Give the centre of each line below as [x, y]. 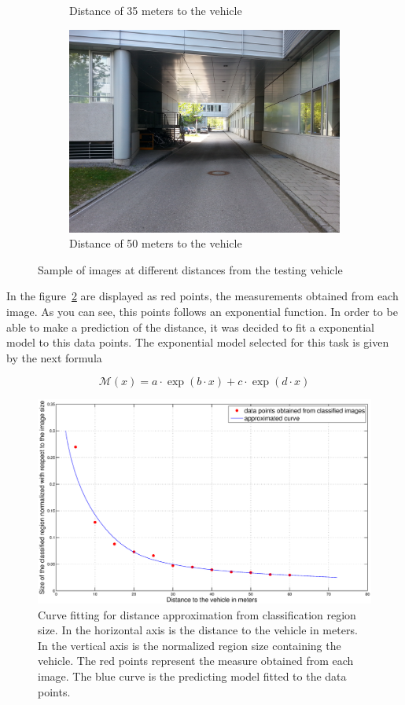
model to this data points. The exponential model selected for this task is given [198, 342]
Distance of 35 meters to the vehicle [156, 10]
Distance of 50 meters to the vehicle [156, 243]
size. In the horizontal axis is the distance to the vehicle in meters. [198, 630]
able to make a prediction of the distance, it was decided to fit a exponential [191, 327]
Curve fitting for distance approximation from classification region [197, 614]
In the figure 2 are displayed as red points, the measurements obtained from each [202, 296]
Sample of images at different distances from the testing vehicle [190, 269]
